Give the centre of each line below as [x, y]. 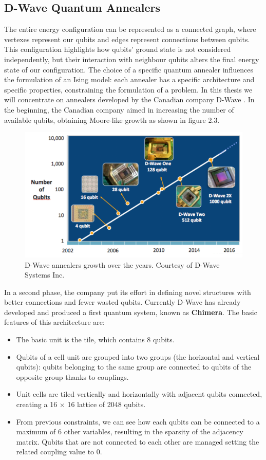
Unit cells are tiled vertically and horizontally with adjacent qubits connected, [139, 394]
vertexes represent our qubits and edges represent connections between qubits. [127, 39]
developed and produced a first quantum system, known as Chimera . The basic [131, 312]
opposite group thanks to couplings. [72, 376]
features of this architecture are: [54, 322]
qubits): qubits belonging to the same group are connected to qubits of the [134, 367]
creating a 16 [37, 404]
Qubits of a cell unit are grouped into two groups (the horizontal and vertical [138, 356]
